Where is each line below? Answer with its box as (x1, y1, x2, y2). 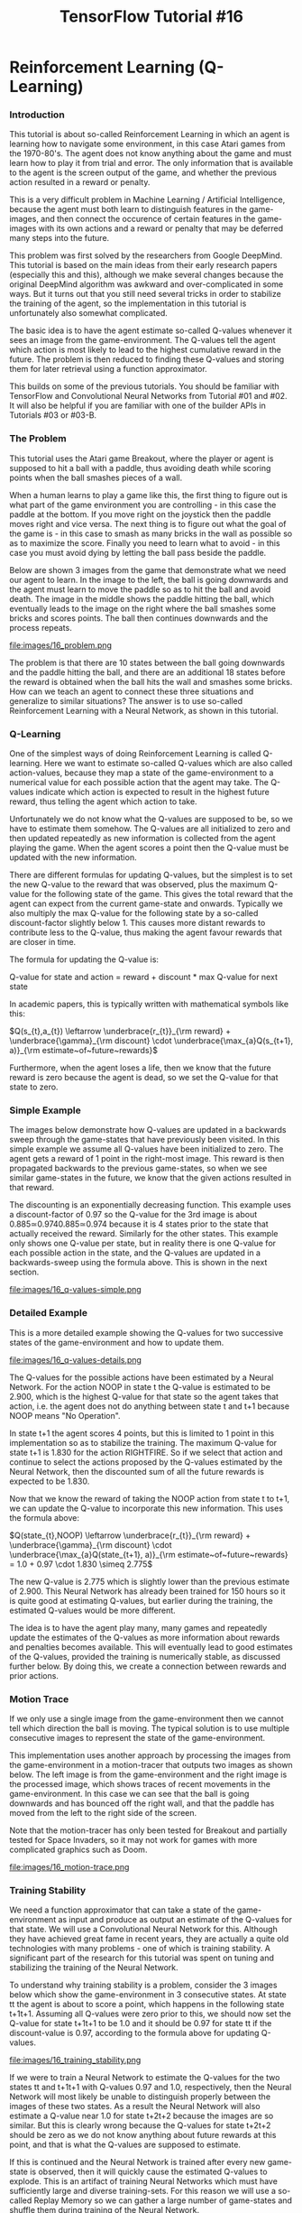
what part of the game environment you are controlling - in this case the (9, 499, 277, 510)
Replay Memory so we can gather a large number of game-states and (33, 2195, 293, 2206)
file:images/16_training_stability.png (9, 2055, 142, 2066)
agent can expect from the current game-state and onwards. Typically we (9, 898, 284, 909)
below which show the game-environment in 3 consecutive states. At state (9, 1989, 287, 2000)
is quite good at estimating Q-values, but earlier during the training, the (9, 1595, 273, 1606)
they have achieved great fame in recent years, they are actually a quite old (9, 1933, 289, 1944)
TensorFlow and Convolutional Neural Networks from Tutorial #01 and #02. (9, 391, 288, 402)
